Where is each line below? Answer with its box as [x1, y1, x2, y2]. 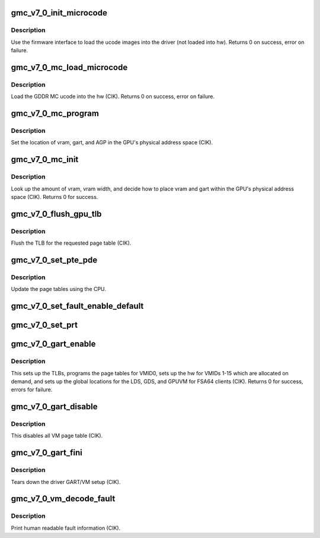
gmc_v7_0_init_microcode [11, 8, 108, 18]
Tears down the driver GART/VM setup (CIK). [11, 478, 121, 485]
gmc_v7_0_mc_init [11, 154, 79, 164]
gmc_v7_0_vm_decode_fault [11, 493, 116, 504]
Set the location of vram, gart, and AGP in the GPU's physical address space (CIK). [11, 139, 213, 146]
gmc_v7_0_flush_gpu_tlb [11, 208, 102, 219]
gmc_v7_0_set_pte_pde [11, 255, 98, 265]
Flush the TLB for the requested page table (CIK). [11, 239, 132, 246]
